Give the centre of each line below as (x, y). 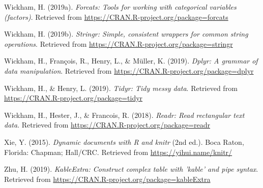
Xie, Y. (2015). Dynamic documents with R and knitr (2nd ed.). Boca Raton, (124, 142)
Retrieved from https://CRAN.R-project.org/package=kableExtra (107, 179)
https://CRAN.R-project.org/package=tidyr (74, 98)
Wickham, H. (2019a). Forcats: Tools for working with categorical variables (120, 7)
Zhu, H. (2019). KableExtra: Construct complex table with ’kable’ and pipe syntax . (131, 169)
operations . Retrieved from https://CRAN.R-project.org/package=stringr (119, 43)
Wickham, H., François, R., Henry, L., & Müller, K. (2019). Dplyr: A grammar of (131, 61)
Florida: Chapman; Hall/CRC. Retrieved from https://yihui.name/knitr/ (118, 152)
